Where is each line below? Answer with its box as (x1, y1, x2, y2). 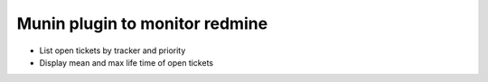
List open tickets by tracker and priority (39, 45, 186, 56)
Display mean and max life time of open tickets (39, 57, 214, 68)
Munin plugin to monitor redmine (16, 14, 268, 33)
